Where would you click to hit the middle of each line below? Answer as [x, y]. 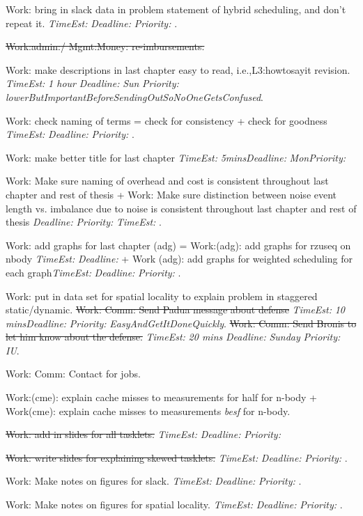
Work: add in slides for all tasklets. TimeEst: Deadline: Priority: [143, 434]
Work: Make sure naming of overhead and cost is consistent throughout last [167, 181]
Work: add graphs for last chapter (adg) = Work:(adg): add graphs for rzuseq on [178, 245]
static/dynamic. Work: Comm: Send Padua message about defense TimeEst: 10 [175, 310]
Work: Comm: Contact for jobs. [73, 374]
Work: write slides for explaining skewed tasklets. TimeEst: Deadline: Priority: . [177, 457]
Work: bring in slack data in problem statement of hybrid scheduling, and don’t [176, 9]
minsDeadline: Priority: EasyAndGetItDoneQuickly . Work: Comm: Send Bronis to [181, 323]
